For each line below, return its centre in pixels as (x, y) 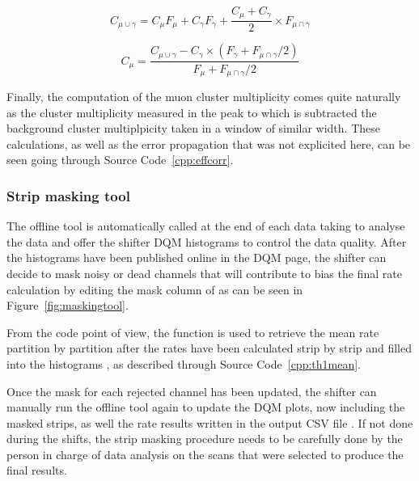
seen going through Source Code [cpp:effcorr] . (120, 160)
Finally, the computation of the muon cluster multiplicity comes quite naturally (204, 96)
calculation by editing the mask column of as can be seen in (155, 289)
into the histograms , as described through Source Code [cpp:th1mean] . (184, 363)
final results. (37, 470)
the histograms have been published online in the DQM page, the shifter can (197, 257)
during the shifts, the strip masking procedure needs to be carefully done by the (205, 439)
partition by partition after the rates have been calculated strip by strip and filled (209, 348)
